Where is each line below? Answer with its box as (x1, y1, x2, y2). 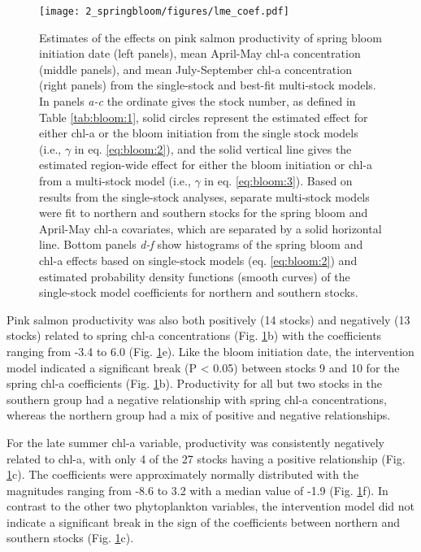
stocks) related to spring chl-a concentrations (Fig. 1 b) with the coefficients (7, 327, 382, 344)
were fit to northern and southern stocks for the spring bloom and (39, 204, 368, 221)
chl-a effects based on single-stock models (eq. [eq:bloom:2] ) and (39, 251, 358, 268)
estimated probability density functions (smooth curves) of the (39, 267, 350, 285)
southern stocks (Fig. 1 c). (7, 529, 134, 546)
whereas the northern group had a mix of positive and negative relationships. (7, 406, 391, 424)
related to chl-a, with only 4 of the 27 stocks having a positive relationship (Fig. (7, 450, 406, 467)
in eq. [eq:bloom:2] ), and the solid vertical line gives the (74, 140, 352, 157)
